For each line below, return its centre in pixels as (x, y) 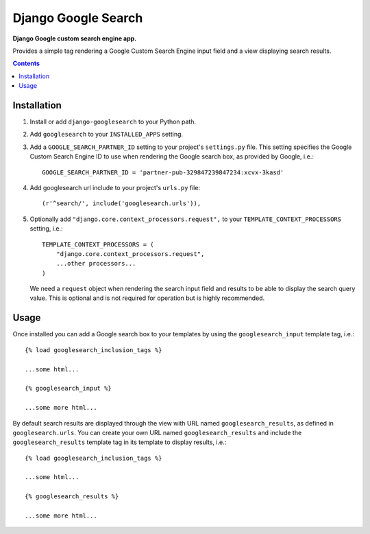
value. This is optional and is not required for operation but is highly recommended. (147, 298)
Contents (26, 63)
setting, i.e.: (46, 229)
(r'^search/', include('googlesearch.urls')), (122, 204)
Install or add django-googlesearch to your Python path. (113, 122)
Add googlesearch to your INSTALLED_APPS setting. (107, 135)
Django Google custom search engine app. (75, 38)
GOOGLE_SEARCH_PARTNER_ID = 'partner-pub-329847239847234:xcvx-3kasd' (163, 172)
